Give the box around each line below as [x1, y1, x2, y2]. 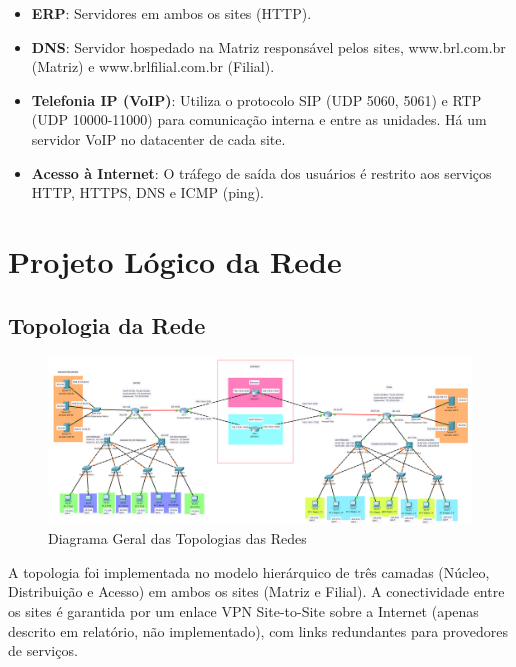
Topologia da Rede [8, 309, 206, 340]
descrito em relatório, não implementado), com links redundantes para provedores [8, 620, 508, 641]
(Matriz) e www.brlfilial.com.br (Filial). [31, 56, 275, 77]
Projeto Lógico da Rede [8, 240, 342, 281]
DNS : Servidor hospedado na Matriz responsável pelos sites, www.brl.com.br [31, 36, 506, 57]
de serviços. [8, 640, 78, 661]
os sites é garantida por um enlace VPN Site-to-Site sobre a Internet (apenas [8, 600, 479, 621]
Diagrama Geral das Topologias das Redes [48, 528, 307, 549]
